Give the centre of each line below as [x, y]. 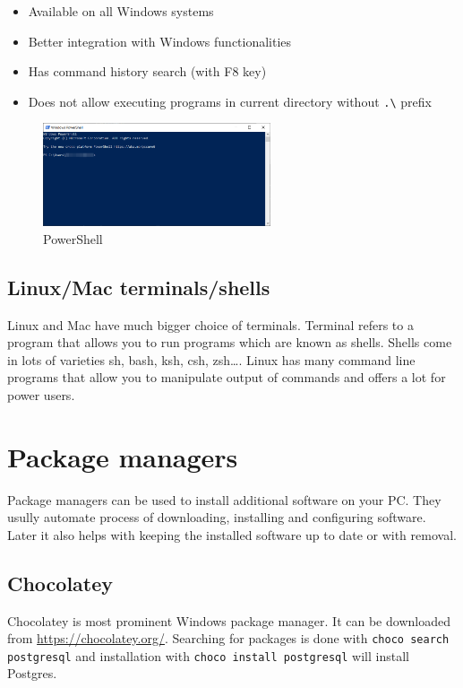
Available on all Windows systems [121, 11]
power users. [41, 394]
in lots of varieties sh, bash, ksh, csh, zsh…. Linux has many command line [211, 359]
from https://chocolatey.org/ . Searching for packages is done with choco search [228, 638]
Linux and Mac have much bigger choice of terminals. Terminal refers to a [210, 324]
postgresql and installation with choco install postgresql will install [208, 655]
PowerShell [73, 238]
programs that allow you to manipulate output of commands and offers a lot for [227, 377]
